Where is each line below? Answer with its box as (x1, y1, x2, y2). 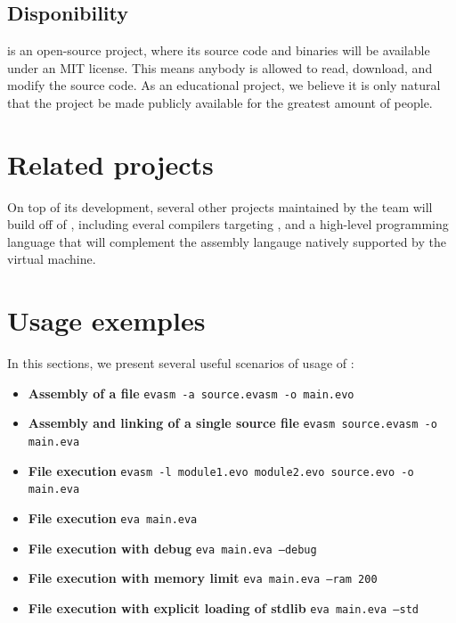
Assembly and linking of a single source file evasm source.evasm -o (28, 414, 437, 432)
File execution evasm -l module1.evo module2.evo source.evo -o (28, 461, 414, 480)
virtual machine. (7, 250, 96, 268)
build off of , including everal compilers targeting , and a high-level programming (7, 215, 449, 234)
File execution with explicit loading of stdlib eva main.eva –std (28, 599, 419, 618)
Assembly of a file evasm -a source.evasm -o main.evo (28, 383, 354, 402)
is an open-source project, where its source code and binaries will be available (7, 41, 430, 60)
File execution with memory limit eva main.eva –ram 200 (28, 569, 378, 587)
